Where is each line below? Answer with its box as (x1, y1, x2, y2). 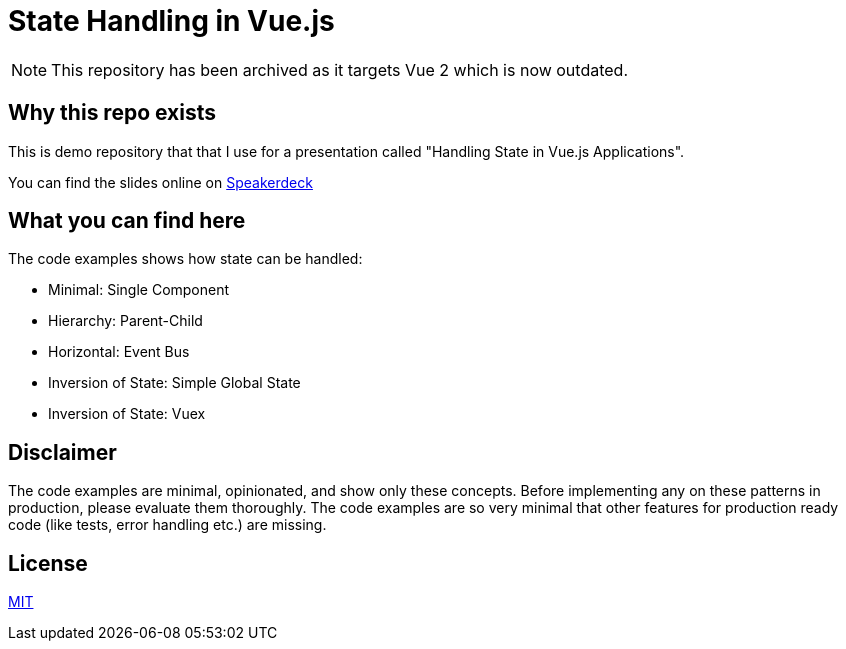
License (8, 550, 88, 576)
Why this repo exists (8, 100, 217, 126)
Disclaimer (8, 439, 117, 465)
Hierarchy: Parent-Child (48, 312, 203, 330)
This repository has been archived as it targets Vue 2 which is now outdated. (51, 59, 628, 80)
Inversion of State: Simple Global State (48, 374, 301, 392)
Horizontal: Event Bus (48, 343, 190, 361)
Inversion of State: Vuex (48, 405, 206, 423)
